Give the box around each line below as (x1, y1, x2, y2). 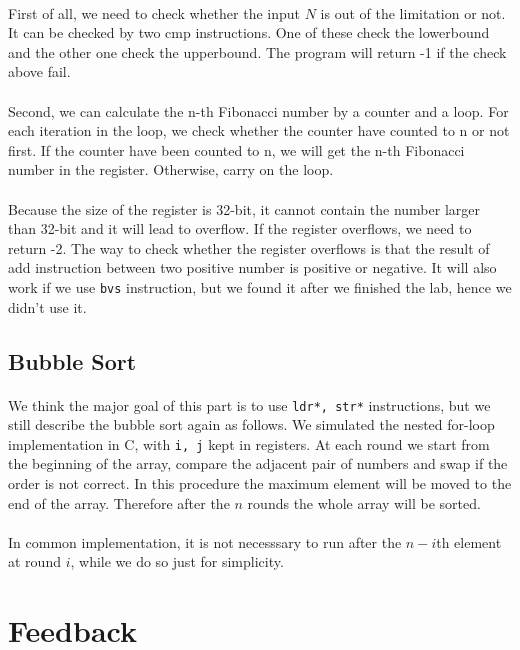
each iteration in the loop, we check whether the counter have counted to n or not (8, 120, 510, 141)
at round (8, 551, 61, 572)
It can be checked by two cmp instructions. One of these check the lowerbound (8, 22, 490, 43)
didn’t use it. (8, 296, 87, 317)
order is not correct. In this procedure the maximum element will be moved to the (8, 473, 512, 494)
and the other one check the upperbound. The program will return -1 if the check (8, 41, 507, 62)
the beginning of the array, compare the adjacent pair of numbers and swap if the (8, 453, 508, 474)
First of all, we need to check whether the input (8, 2, 300, 23)
